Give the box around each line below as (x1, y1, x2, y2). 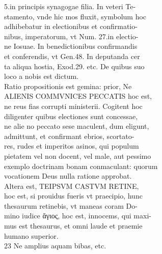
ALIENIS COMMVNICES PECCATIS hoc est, (4, 91, 152, 101)
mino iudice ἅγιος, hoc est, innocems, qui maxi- (4, 210, 151, 221)
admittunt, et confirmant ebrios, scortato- (4, 130, 134, 141)
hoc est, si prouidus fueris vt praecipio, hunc (4, 190, 143, 201)
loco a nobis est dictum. (4, 71, 78, 81)
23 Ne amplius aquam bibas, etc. (4, 240, 106, 251)
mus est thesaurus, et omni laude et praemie (4, 220, 143, 231)
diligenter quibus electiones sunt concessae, (4, 110, 138, 121)
